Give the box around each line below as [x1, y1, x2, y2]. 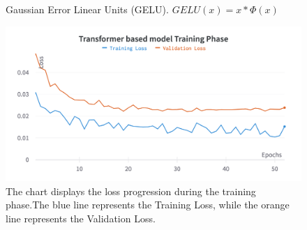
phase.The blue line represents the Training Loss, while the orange [6, 197, 290, 212]
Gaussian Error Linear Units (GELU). [6, 2, 169, 16]
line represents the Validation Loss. [6, 210, 156, 225]
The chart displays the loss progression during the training [6, 183, 256, 198]
